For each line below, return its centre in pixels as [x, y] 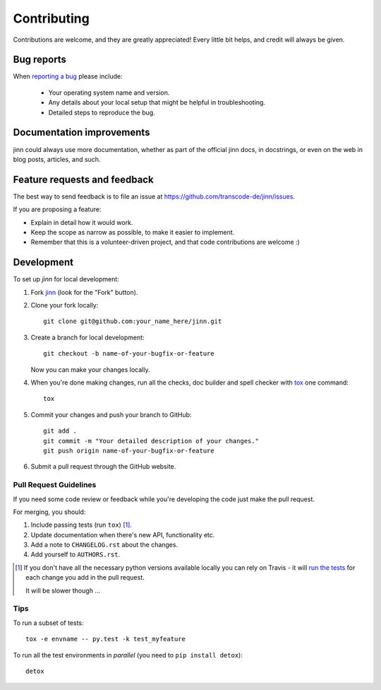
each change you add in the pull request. [85, 578]
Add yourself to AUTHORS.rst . [75, 554]
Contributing [51, 18]
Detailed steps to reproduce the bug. [102, 112]
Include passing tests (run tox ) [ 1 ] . [81, 525]
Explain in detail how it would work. [82, 222]
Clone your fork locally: [65, 305]
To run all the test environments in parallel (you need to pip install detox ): [128, 655]
